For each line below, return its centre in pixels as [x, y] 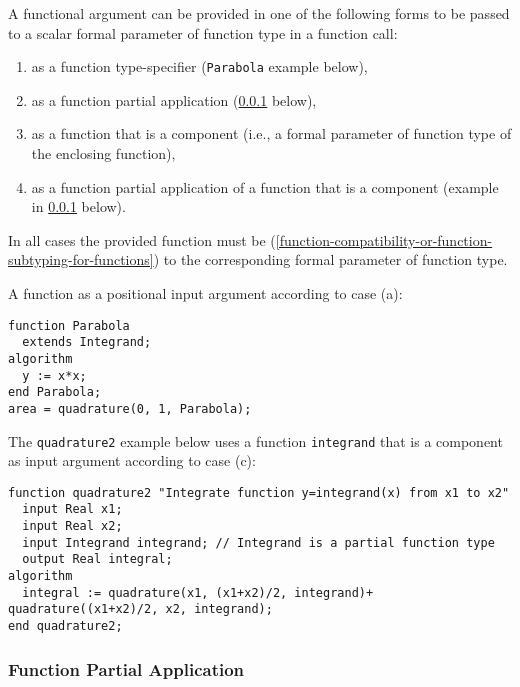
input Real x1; [72, 509]
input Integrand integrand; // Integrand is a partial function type [258, 542]
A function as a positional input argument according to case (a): [205, 293]
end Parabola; [55, 392]
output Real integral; [97, 559]
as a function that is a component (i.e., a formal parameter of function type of [271, 133]
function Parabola [69, 325]
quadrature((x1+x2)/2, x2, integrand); [140, 609]
